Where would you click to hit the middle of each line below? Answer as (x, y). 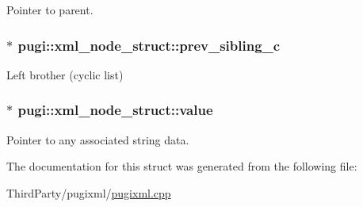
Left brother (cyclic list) (65, 74)
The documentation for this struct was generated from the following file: (182, 166)
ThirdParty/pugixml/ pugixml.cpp (89, 192)
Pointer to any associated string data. (98, 139)
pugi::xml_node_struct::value (115, 110)
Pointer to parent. (50, 10)
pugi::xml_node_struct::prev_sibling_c (149, 45)
